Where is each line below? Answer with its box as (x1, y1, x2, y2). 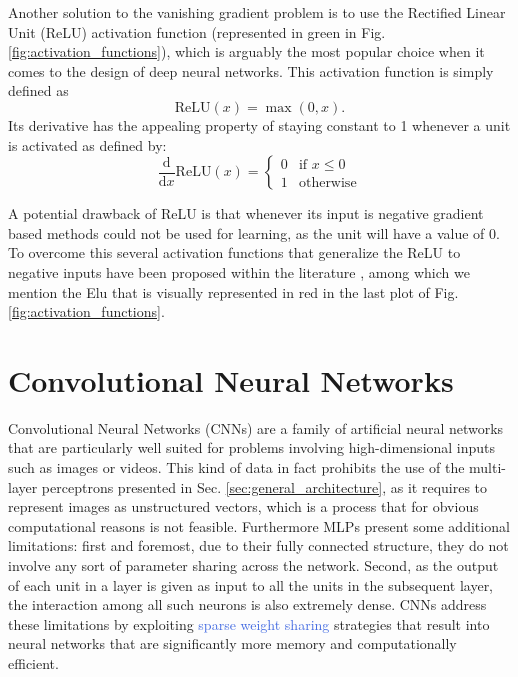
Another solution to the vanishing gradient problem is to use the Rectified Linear (8, 2, 506, 22)
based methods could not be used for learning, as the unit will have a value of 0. (8, 222, 500, 243)
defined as (8, 80, 69, 101)
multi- (469, 457, 506, 478)
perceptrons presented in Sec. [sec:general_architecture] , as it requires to (41, 476, 488, 497)
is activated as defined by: (8, 134, 167, 155)
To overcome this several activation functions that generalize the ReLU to (8, 242, 461, 263)
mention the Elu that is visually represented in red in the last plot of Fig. (8, 281, 459, 302)
